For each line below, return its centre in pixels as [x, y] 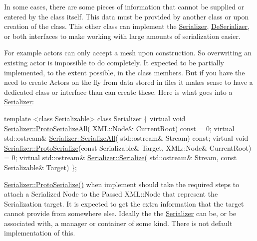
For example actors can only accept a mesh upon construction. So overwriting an [128, 53]
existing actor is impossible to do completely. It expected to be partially [114, 62]
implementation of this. [40, 233]
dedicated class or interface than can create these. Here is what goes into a [118, 92]
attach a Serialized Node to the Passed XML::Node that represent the [111, 194]
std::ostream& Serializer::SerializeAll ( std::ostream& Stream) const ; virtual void [126, 138]
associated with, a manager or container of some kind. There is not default [118, 223]
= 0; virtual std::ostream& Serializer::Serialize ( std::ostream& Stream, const [121, 157]
